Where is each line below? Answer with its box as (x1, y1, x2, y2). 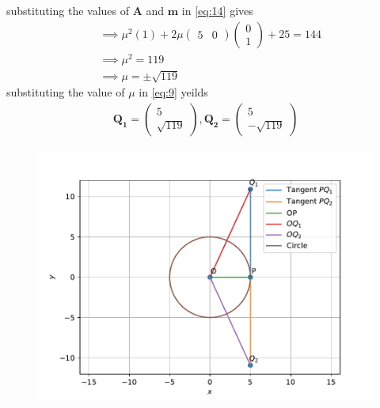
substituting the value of (6, 84, 125, 100)
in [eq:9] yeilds (139, 84, 208, 100)
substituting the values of (6, 2, 130, 18)
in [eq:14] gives (181, 2, 253, 18)
